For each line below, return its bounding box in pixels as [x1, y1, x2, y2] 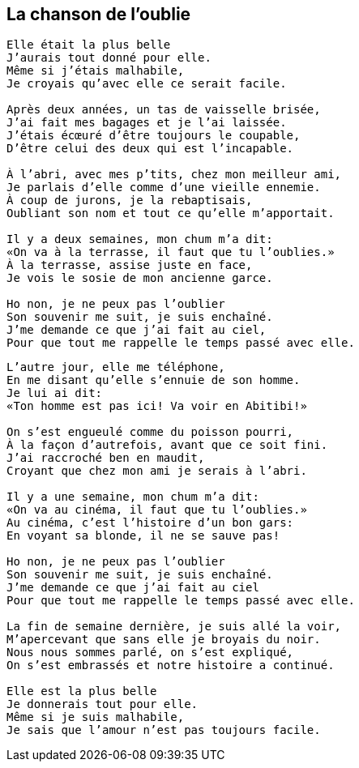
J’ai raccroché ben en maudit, [6, 451, 205, 465]
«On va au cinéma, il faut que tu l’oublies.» [6, 503, 307, 517]
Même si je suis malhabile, [6, 710, 185, 724]
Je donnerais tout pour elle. [6, 698, 199, 711]
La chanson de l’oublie [6, 4, 191, 24]
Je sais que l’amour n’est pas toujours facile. [6, 723, 321, 737]
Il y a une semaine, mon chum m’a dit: [6, 490, 259, 504]
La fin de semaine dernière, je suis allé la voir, [6, 620, 342, 634]
